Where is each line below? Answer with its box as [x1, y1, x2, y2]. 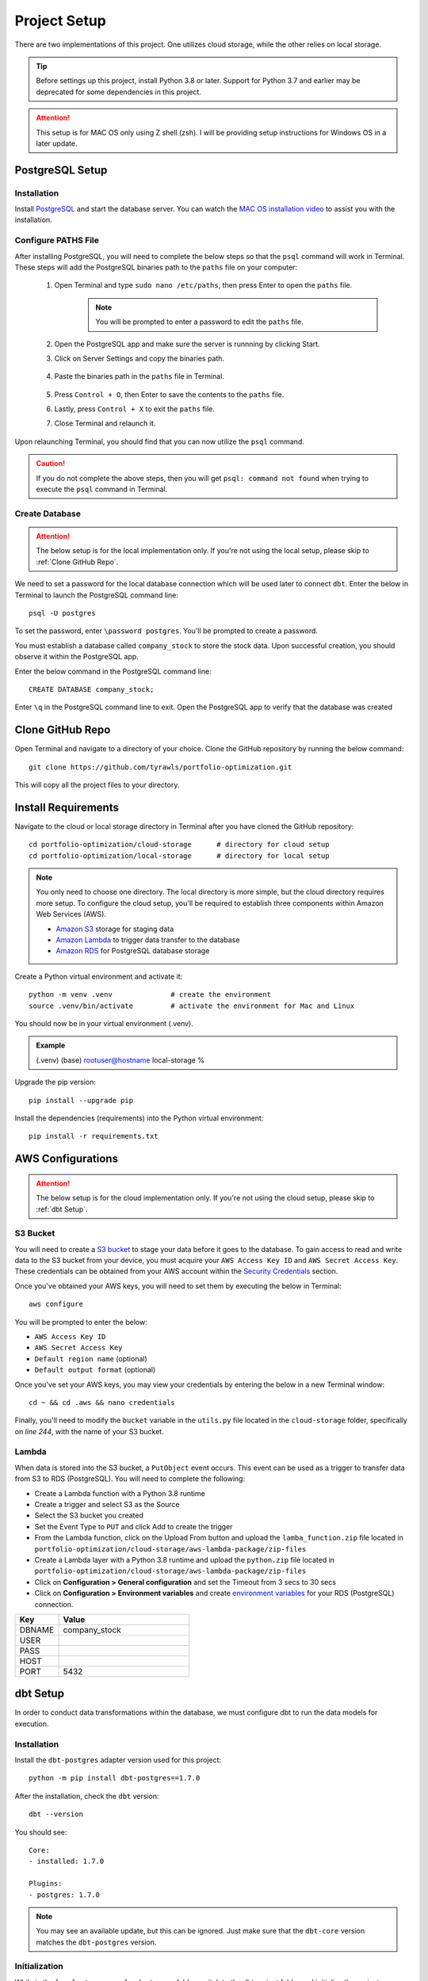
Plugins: [29, 1879, 63, 1888]
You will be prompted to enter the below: [14, 1317, 147, 1326]
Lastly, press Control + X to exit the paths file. [54, 404, 215, 414]
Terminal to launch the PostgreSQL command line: [14, 590, 178, 600]
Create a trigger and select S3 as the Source [34, 1500, 180, 1510]
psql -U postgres [29, 609, 96, 617]
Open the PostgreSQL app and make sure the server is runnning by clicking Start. [54, 339, 320, 349]
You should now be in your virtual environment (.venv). [14, 1018, 194, 1028]
